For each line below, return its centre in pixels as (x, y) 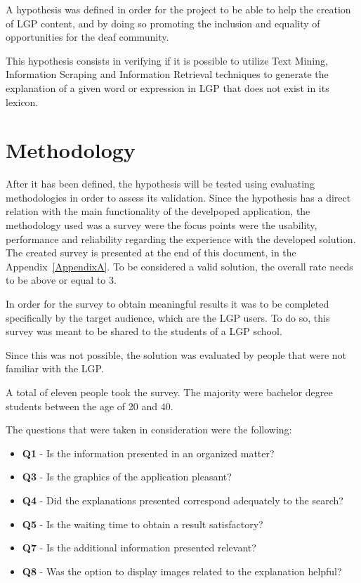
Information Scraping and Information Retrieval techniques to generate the (167, 74)
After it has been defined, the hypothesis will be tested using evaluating (160, 184)
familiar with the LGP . (55, 368)
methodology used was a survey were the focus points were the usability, (162, 225)
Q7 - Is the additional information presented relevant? (139, 548)
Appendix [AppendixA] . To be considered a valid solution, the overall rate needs (179, 266)
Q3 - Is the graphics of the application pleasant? (127, 477)
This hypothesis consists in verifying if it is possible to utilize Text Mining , (167, 60)
